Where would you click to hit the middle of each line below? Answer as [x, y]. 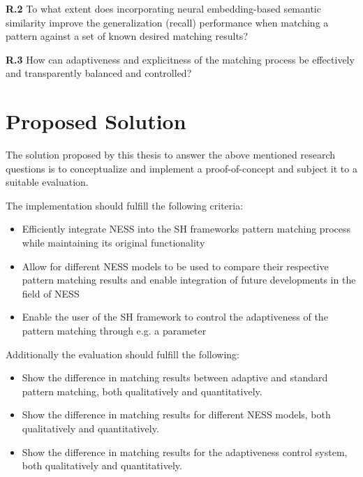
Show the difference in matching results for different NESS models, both [176, 414]
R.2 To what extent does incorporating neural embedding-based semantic [163, 8]
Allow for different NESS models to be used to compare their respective [175, 266]
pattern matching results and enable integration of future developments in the [189, 280]
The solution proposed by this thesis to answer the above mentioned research [170, 155]
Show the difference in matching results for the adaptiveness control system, [185, 452]
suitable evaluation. [47, 182]
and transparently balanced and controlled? [99, 73]
